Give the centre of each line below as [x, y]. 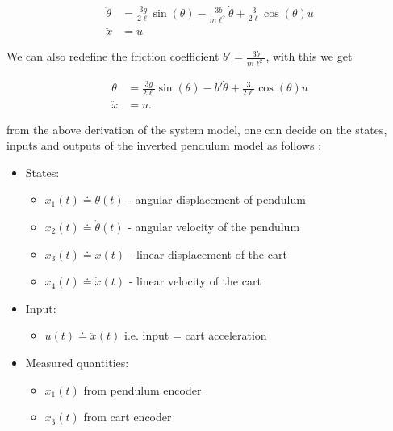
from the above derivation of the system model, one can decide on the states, [197, 129]
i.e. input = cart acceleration [196, 335]
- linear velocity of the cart [195, 281]
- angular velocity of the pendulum [214, 226]
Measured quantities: [77, 362]
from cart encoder [128, 417]
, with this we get [309, 56]
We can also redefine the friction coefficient [113, 56]
